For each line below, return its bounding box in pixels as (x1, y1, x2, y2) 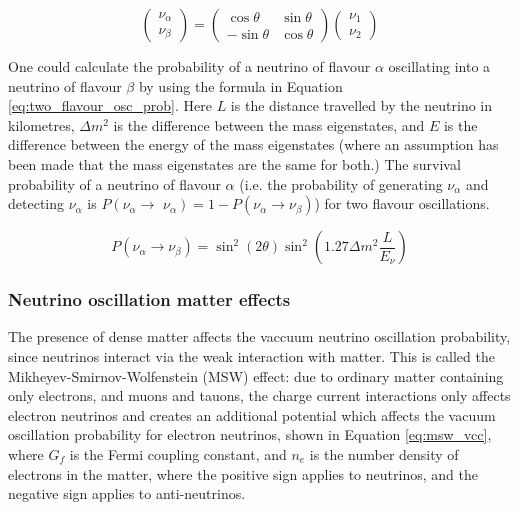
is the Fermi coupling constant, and (69, 443, 287, 464)
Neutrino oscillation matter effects (8, 287, 291, 312)
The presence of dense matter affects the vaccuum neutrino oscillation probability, (8, 326, 511, 347)
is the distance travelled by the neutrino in (230, 95, 493, 116)
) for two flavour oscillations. (314, 193, 490, 214)
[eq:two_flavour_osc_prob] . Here (8, 95, 212, 116)
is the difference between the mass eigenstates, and (113, 114, 425, 135)
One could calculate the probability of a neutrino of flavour (8, 56, 371, 76)
